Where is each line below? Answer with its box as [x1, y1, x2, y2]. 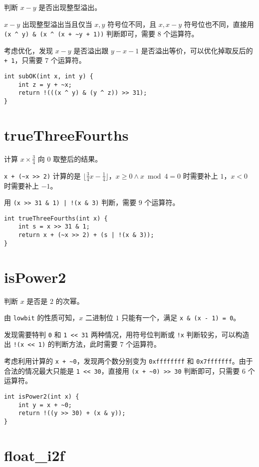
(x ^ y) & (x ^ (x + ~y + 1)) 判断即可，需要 [4, 28, 156, 39]
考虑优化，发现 [4, 45, 53, 55]
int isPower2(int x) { [4, 393, 79, 400]
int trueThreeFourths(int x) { [4, 215, 108, 222]
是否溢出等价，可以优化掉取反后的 [141, 45, 253, 55]
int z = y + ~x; [18, 81, 72, 88]
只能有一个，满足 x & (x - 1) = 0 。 [121, 312, 241, 323]
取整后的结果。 [53, 153, 102, 164]
